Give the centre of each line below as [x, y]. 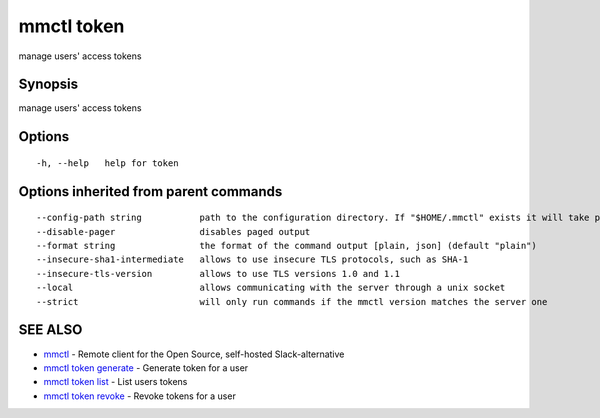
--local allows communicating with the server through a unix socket [271, 288]
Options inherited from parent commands [150, 191]
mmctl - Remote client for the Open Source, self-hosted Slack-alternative [194, 354]
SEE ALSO [50, 330]
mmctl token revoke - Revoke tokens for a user [140, 396]
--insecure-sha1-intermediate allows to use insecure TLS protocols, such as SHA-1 [252, 259]
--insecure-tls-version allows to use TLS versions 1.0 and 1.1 [218, 273]
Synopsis [48, 84]
